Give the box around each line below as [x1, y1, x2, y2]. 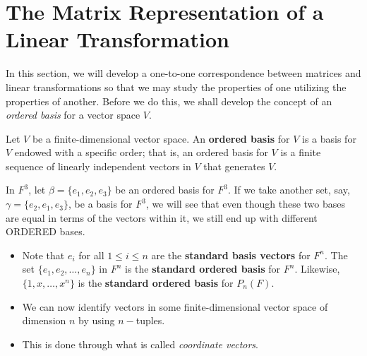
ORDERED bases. [6, 224, 85, 239]
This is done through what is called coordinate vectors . [22, 336, 259, 351]
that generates [203, 158, 265, 173]
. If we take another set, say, [228, 182, 350, 197]
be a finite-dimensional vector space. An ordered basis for [32, 131, 290, 146]
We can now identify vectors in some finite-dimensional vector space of [22, 299, 328, 314]
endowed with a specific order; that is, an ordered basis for [14, 145, 268, 160]
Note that [22, 247, 65, 262]
